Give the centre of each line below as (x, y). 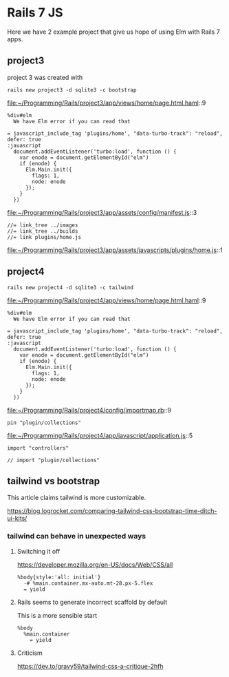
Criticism (30, 653)
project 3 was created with (45, 77)
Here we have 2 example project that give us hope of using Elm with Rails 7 (113, 32)
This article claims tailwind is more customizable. (77, 498)
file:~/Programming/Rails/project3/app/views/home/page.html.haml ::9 (107, 103)
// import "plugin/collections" (53, 460)
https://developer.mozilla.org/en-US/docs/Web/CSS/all (95, 564)
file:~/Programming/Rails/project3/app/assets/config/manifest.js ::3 (102, 212)
